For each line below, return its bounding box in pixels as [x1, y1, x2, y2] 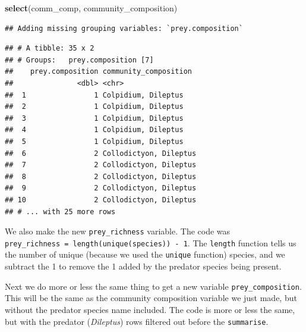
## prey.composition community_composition [5, 67, 192, 76]
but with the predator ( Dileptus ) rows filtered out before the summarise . [5, 315, 269, 327]
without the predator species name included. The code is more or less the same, [5, 303, 295, 315]
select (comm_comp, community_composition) [5, 2, 178, 14]
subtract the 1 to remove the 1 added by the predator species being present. [5, 260, 282, 273]
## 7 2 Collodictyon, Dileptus [5, 161, 197, 170]
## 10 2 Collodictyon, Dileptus [5, 195, 197, 204]
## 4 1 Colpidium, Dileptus [5, 126, 184, 134]
